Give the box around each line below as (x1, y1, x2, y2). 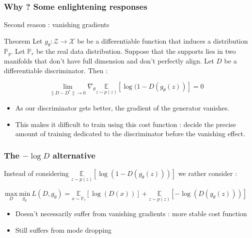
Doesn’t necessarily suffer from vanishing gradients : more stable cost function (15, 208, 247, 219)
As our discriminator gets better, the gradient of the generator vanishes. (15, 103, 230, 113)
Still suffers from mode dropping (15, 225, 112, 235)
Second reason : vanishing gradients (4, 19, 110, 30)
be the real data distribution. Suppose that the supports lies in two (36, 46, 236, 56)
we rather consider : (178, 168, 237, 178)
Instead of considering (4, 168, 69, 178)
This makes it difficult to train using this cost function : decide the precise (15, 119, 236, 129)
